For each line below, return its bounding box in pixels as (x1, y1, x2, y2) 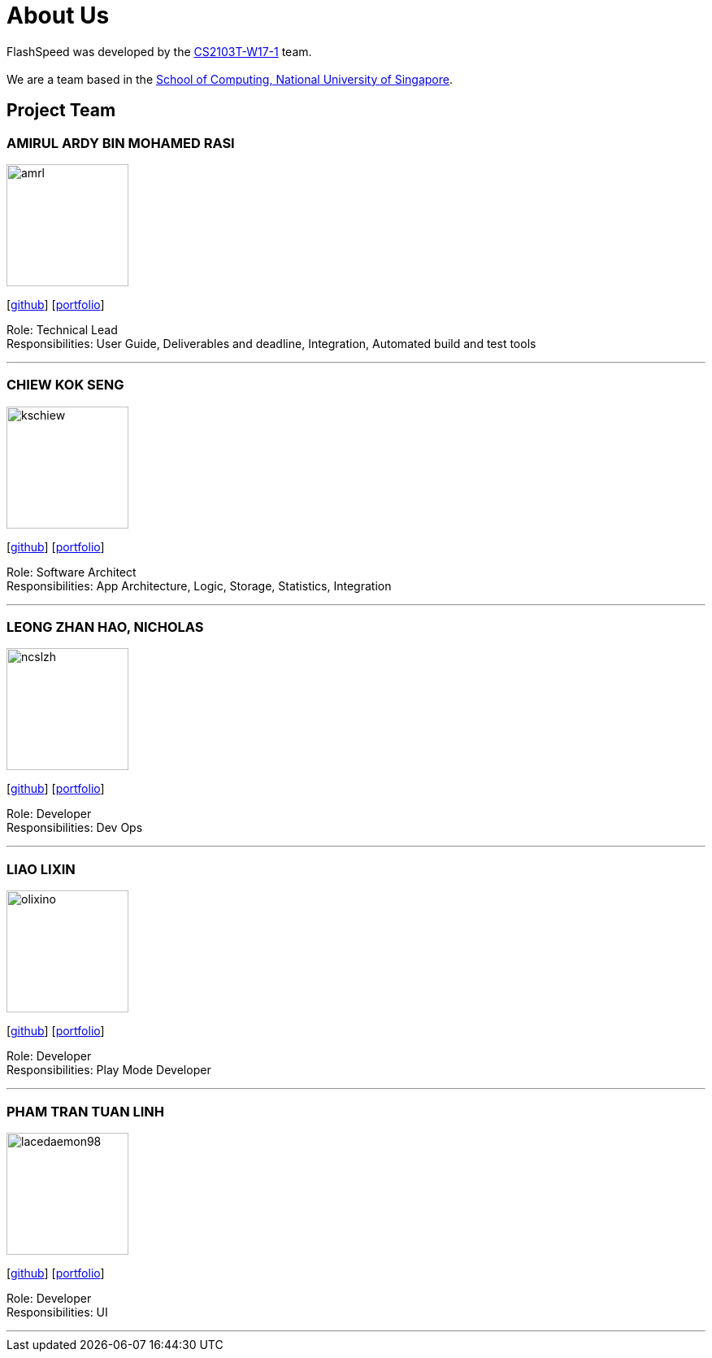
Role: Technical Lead (7, 322, 118, 337)
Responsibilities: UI (7, 1304, 108, 1319)
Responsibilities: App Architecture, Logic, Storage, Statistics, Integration (7, 578, 392, 593)
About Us (7, 2, 110, 29)
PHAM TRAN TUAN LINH (7, 1103, 165, 1120)
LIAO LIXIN (7, 860, 76, 877)
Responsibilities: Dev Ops (7, 820, 143, 835)
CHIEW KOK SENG (7, 376, 124, 394)
